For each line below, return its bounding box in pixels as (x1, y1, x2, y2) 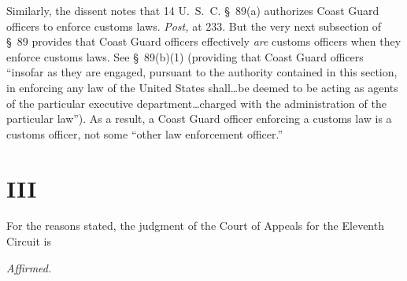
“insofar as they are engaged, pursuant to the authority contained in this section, (6, 64, 398, 80)
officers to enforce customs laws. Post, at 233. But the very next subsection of (6, 17, 382, 34)
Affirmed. (6, 259, 52, 275)
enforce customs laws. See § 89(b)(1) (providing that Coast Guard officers (6, 48, 364, 65)
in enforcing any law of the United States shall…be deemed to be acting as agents (6, 79, 398, 95)
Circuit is (6, 233, 51, 250)
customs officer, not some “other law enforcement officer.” (6, 125, 283, 142)
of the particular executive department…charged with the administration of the (6, 94, 387, 111)
